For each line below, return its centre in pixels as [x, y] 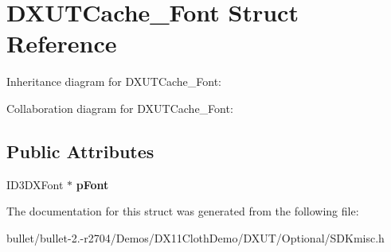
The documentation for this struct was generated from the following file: [183, 211]
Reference [62, 43]
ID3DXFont [35, 184]
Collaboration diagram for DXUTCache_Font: [120, 108]
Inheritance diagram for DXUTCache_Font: [114, 81]
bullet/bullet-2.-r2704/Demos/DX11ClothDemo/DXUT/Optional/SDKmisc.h [195, 237]
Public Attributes [80, 151]
